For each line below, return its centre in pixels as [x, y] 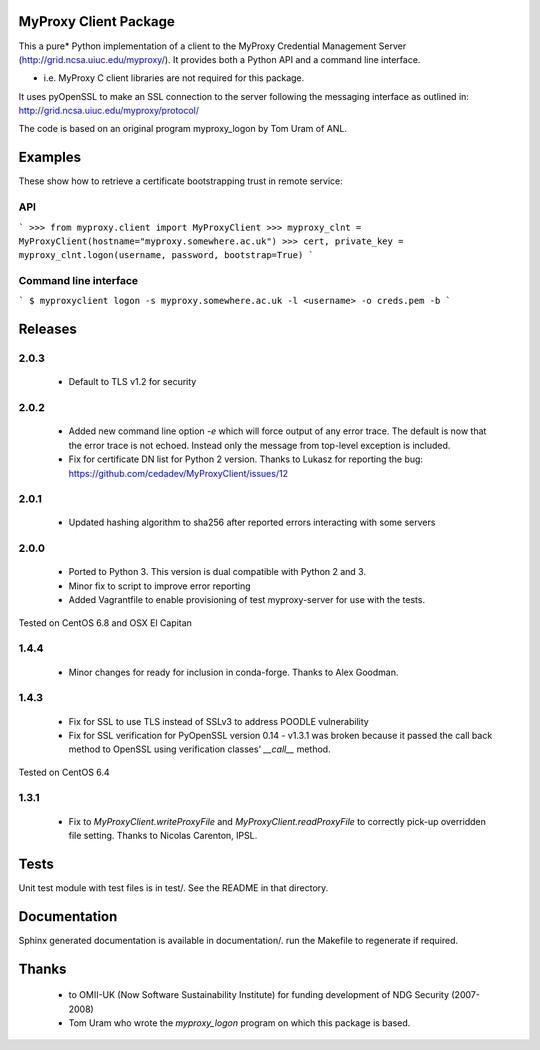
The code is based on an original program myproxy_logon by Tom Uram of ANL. [182, 129]
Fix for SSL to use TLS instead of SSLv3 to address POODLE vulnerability [218, 721]
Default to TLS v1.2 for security [132, 382]
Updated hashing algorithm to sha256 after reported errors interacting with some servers [252, 522]
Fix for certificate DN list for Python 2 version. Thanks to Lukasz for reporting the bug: [246, 459]
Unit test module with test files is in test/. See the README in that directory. [173, 887]
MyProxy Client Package [96, 21]
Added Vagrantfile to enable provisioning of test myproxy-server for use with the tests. [246, 600]
